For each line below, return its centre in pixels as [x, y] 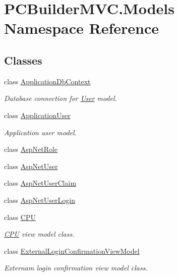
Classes [23, 60]
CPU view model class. [39, 234]
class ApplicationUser [37, 115]
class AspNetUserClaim [40, 183]
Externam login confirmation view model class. [76, 268]
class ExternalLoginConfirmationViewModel [72, 251]
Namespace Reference [81, 28]
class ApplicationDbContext [47, 81]
